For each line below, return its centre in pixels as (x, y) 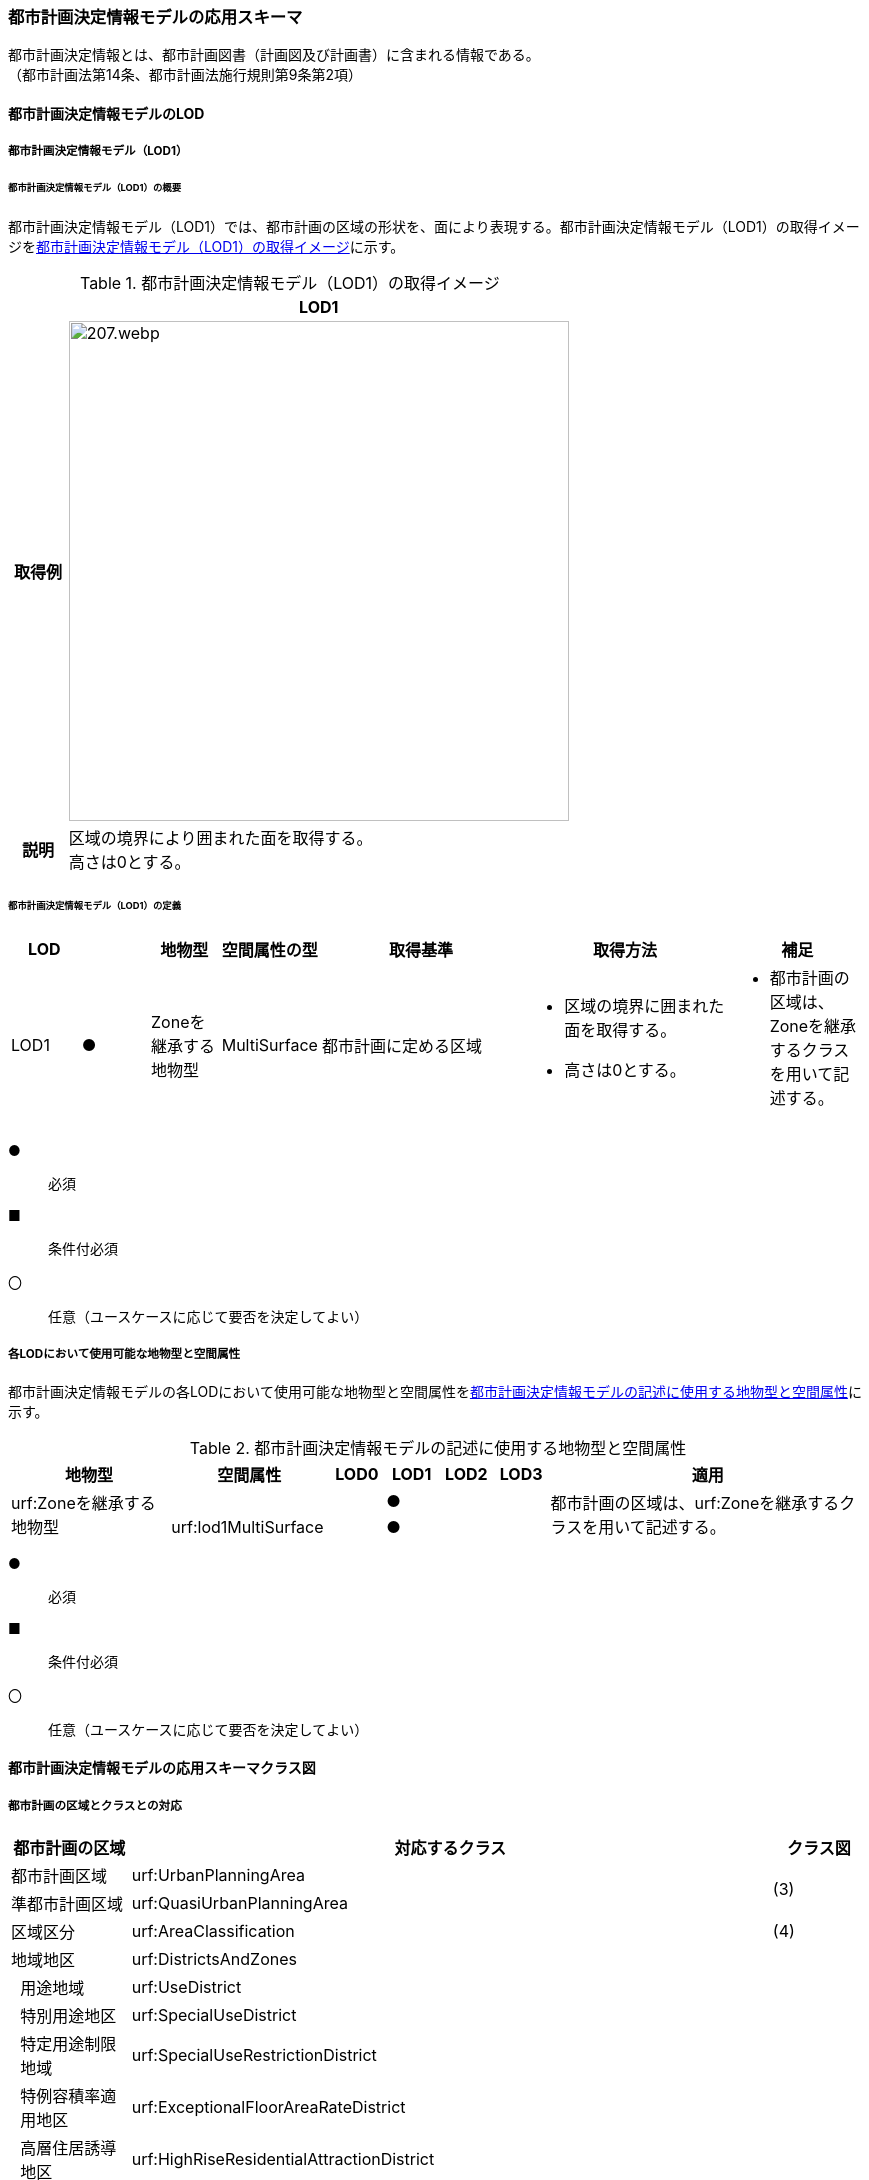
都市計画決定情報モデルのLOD (106, 113)
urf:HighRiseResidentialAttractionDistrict (283, 2158)
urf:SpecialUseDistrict (214, 2014)
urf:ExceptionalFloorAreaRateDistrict (268, 2106)
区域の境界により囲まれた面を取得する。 (220, 838)
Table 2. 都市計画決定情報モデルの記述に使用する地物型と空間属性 (438, 1447)
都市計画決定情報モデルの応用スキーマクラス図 (162, 1768)
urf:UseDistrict (186, 1986)
